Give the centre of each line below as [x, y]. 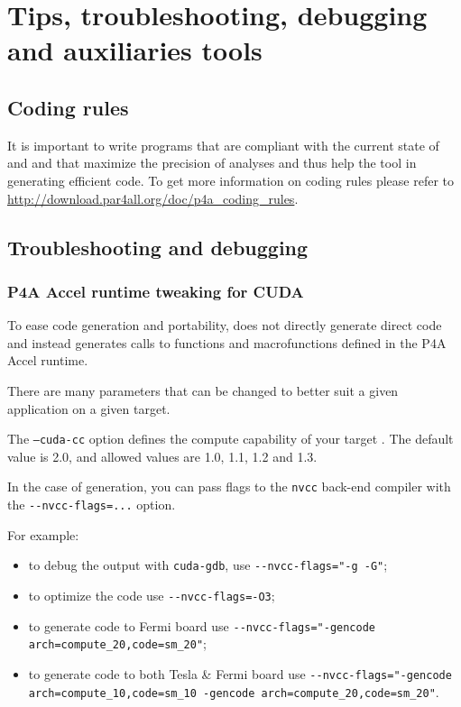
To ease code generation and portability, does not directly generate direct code [225, 325]
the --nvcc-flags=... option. [92, 505]
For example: [43, 534]
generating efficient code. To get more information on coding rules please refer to [231, 180]
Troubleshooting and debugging [158, 247]
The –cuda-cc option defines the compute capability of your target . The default [230, 439]
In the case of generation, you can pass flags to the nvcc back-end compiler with [229, 487]
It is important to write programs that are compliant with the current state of [223, 145]
